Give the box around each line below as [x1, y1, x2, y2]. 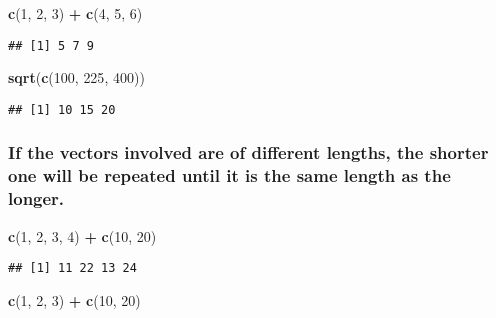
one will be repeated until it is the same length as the [8, 163, 451, 188]
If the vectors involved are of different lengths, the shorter [8, 140, 489, 165]
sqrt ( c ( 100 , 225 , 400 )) [8, 67, 145, 88]
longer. [8, 186, 65, 211]
